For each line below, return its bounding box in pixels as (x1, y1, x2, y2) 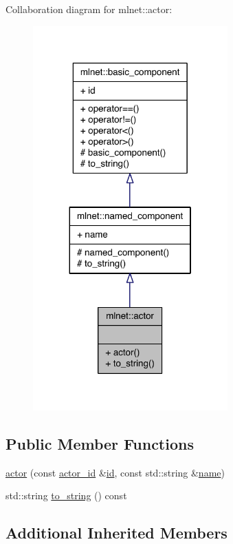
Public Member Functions (5, 432, 194, 454)
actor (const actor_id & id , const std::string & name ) (5, 465, 225, 479)
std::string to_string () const (5, 488, 127, 503)
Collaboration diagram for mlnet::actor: (5, 2, 173, 16)
